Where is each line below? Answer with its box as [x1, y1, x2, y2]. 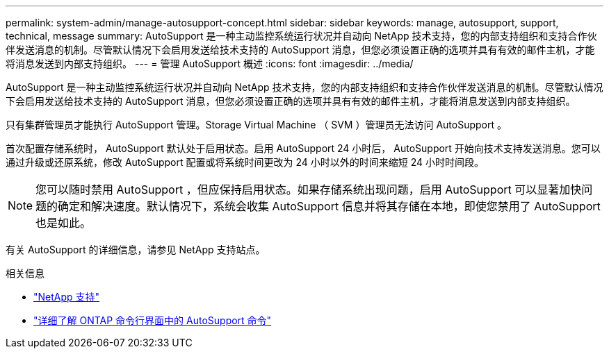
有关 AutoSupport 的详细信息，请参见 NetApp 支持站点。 [6, 244, 266, 255]
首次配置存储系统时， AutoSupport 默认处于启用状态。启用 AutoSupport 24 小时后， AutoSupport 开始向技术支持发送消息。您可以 [6, 142, 601, 154]
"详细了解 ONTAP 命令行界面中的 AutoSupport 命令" [33, 314, 272, 326]
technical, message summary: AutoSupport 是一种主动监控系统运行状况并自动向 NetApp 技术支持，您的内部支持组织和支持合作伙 [6, 30, 597, 42]
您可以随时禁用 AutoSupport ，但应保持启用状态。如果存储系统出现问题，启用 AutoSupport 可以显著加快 [35, 183, 582, 196]
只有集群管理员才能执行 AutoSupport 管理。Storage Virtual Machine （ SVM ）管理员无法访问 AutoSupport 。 [6, 119, 507, 130]
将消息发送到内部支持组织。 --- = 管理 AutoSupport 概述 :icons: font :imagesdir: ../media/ [6, 58, 414, 69]
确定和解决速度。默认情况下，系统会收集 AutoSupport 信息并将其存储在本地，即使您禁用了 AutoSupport [58, 199, 601, 213]
